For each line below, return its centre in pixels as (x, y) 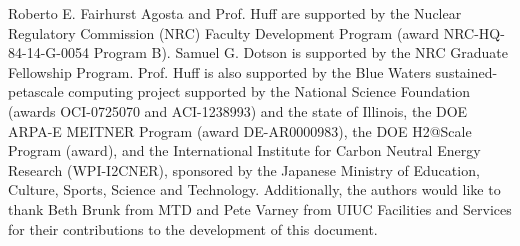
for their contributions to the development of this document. (193, 228)
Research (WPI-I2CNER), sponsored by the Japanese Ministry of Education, (244, 169)
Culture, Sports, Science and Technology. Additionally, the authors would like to (254, 189)
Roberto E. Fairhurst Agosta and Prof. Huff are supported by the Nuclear (235, 13)
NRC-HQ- (474, 32)
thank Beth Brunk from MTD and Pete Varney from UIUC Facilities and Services (260, 208)
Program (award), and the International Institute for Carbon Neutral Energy (244, 150)
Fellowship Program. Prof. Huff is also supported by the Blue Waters (219, 71)
